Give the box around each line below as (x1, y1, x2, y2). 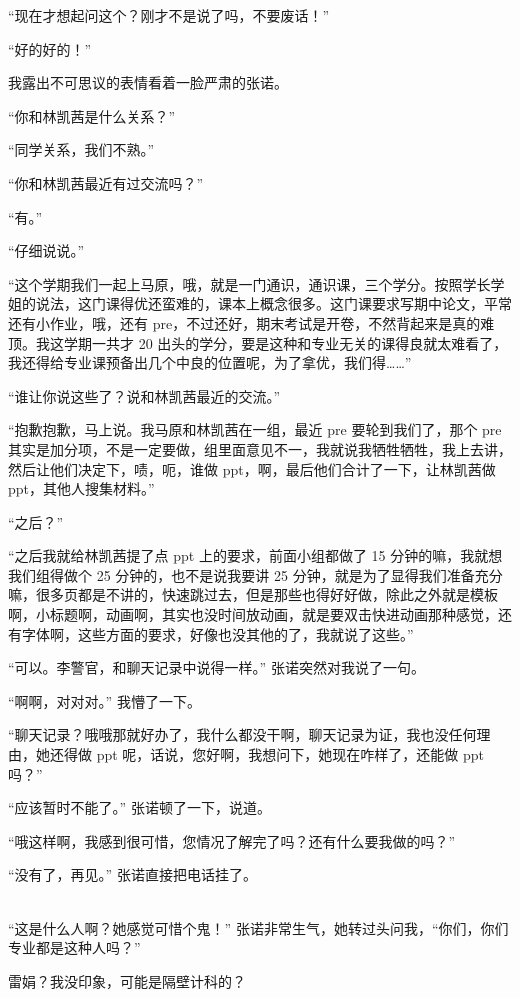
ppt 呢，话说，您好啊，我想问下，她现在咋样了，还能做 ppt (96, 744, 485, 765)
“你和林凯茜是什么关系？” (8, 105, 176, 126)
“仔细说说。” (8, 240, 85, 261)
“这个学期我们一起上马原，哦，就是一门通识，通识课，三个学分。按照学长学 (8, 273, 505, 294)
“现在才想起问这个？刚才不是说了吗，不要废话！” (8, 5, 330, 25)
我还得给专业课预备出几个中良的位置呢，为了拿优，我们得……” (8, 352, 412, 373)
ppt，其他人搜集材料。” (8, 478, 155, 499)
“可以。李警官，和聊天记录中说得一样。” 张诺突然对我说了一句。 (8, 657, 425, 678)
